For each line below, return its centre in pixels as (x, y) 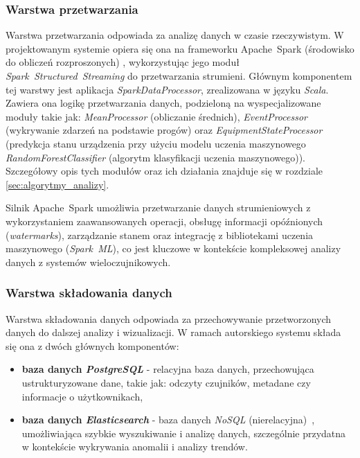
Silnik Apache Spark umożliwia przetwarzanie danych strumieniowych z (158, 208)
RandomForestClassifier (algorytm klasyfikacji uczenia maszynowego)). (155, 157)
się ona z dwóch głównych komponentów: (92, 345)
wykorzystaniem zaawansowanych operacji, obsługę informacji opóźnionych (164, 221)
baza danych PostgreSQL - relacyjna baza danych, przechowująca (168, 369)
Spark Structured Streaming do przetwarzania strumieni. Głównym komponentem (179, 76)
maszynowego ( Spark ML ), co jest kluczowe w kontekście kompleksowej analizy (173, 248)
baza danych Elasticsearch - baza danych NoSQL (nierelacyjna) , (168, 420)
